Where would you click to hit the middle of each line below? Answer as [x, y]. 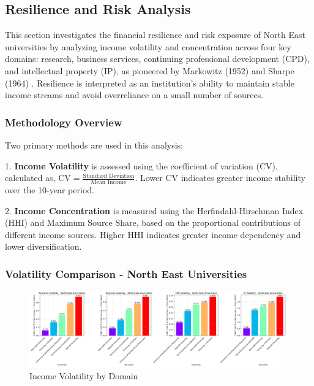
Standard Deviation [109, 176]
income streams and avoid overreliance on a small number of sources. [134, 95]
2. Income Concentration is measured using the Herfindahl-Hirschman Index [154, 210]
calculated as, [30, 178]
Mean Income [109, 182]
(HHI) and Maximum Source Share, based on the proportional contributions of [153, 222]
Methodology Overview [64, 122]
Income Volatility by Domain [84, 375]
